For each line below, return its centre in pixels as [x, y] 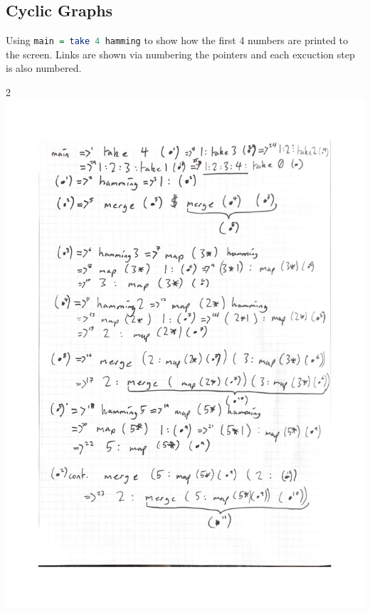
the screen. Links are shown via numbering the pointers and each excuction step [180, 54]
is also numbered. [44, 68]
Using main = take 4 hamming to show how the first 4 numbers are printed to [177, 40]
